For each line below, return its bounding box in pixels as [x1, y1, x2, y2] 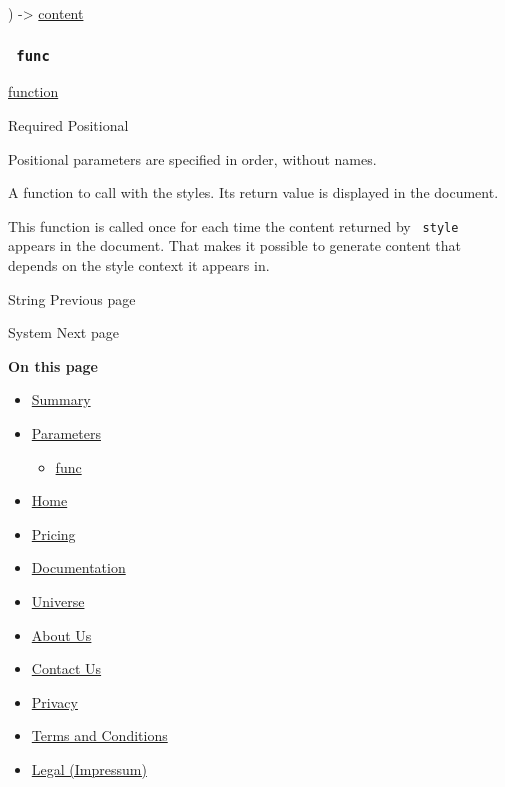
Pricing [31, 523, 76, 544]
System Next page [8, 322, 119, 343]
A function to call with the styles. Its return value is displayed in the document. [8, 182, 499, 203]
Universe [31, 590, 85, 611]
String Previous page [8, 288, 136, 309]
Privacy [31, 691, 78, 712]
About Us [31, 624, 92, 645]
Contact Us [31, 658, 102, 679]
